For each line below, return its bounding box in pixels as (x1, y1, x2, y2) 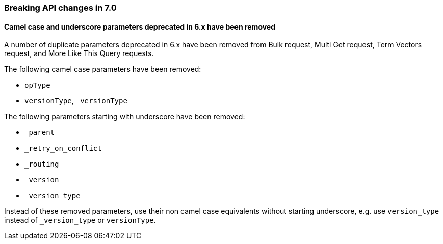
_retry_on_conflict (24, 144, 102, 153)
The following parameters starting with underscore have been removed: (4, 112, 245, 121)
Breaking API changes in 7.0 (4, 3, 117, 13)
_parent (24, 128, 55, 137)
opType (24, 81, 50, 90)
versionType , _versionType (24, 96, 127, 105)
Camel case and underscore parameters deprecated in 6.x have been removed (4, 22, 276, 31)
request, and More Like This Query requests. (4, 49, 154, 58)
